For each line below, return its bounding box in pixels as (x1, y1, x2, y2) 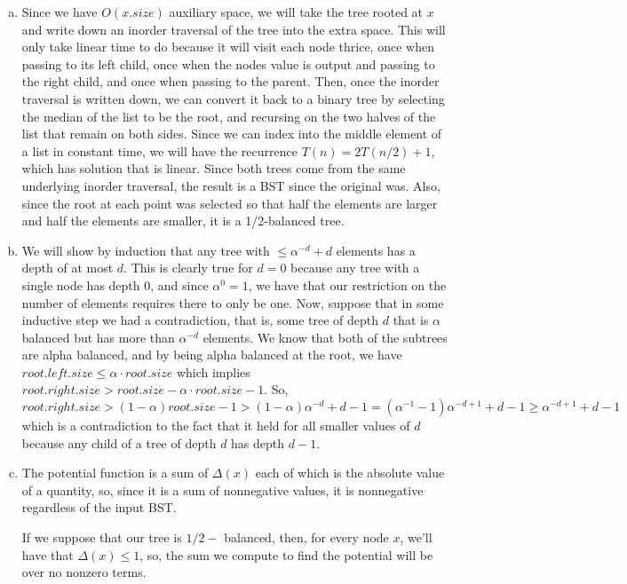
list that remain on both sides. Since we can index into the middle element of (21, 124, 442, 143)
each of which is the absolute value (255, 463, 445, 482)
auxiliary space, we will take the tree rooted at (169, 3, 424, 20)
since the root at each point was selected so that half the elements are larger (21, 193, 438, 212)
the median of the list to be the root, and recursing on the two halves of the (21, 107, 436, 125)
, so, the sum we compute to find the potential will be (139, 545, 433, 564)
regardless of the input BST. (21, 498, 177, 517)
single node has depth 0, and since (21, 275, 209, 294)
